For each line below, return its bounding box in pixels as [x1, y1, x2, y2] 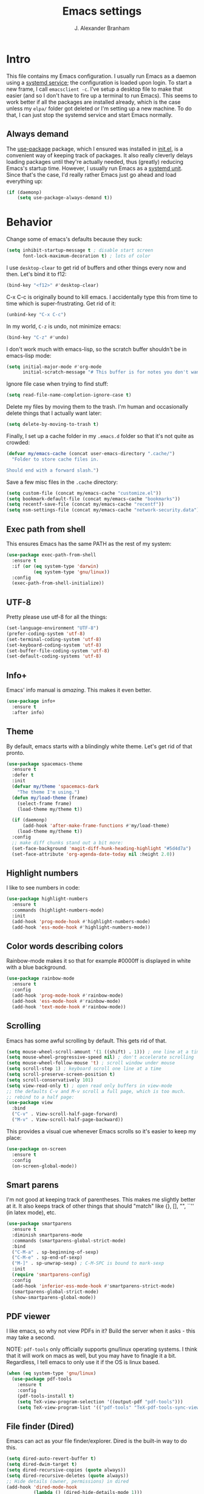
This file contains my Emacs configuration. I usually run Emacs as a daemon [6, 72, 197, 80]
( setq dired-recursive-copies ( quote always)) [6, 1467, 126, 1473]
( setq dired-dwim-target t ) [6, 1461, 78, 1468]
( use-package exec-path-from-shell [6, 552, 97, 558]
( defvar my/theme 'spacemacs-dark [12, 784, 99, 790]
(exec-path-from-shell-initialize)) [12, 580, 104, 586]
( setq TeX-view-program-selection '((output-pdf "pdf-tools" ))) [17, 1398, 183, 1405]
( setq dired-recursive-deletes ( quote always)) [6, 1473, 129, 1479]
